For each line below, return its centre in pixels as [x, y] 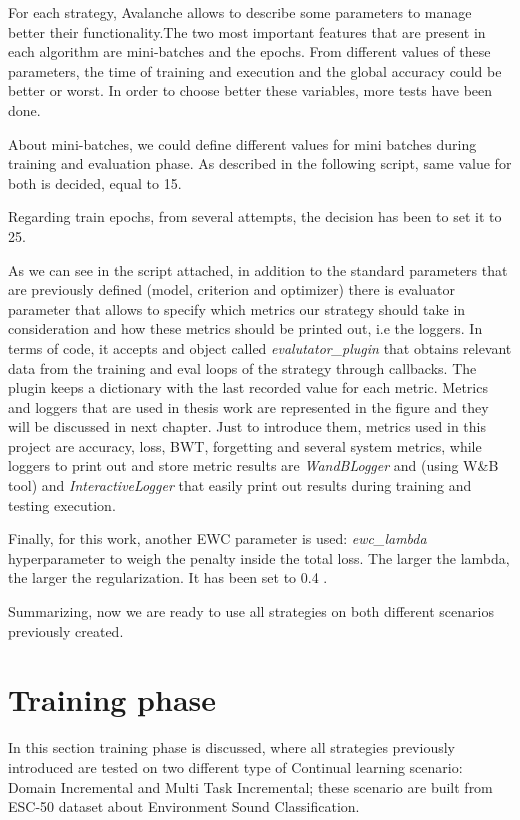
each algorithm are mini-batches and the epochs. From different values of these [249, 51]
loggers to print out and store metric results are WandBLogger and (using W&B [253, 465]
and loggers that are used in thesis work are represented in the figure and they [248, 406]
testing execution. [62, 504]
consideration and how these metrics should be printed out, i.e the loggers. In [245, 328]
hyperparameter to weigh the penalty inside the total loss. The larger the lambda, [259, 557]
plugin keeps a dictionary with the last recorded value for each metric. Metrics [248, 387]
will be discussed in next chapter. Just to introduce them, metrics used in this [247, 426]
